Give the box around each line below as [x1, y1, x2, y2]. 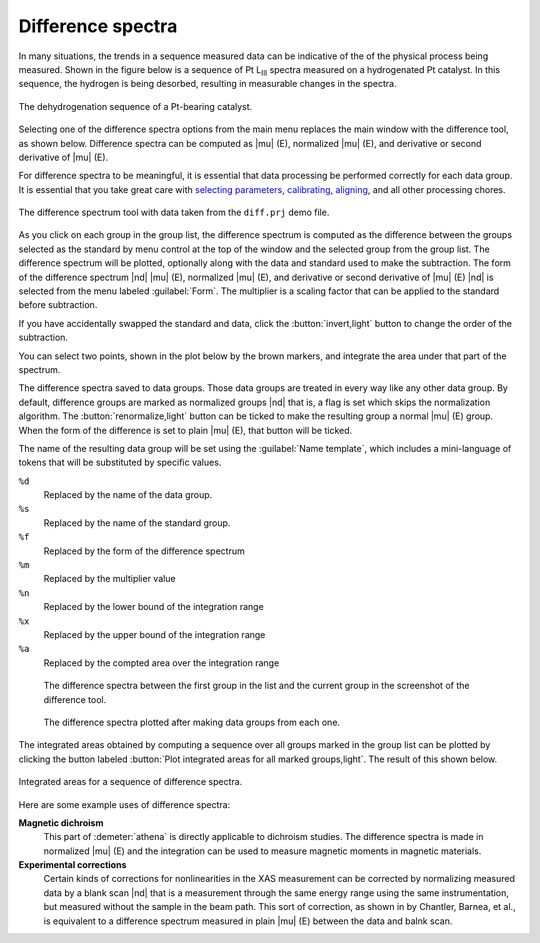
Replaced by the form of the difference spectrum [43, 545, 245, 557]
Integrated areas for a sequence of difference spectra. [18, 776, 243, 788]
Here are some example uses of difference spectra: [18, 798, 231, 810]
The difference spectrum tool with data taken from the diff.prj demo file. [18, 206, 330, 219]
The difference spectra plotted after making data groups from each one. [43, 716, 340, 728]
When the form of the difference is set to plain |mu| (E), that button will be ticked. [18, 424, 353, 436]
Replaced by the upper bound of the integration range [43, 629, 266, 640]
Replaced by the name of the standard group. [43, 516, 231, 529]
